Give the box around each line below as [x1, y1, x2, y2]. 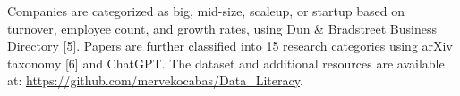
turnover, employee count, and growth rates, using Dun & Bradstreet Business [7, 19, 437, 37]
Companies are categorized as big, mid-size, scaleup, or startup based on [7, 2, 405, 20]
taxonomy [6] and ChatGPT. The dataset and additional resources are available [7, 53, 445, 72]
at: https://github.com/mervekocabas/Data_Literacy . [7, 71, 303, 90]
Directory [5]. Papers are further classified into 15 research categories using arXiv [7, 36, 453, 55]
